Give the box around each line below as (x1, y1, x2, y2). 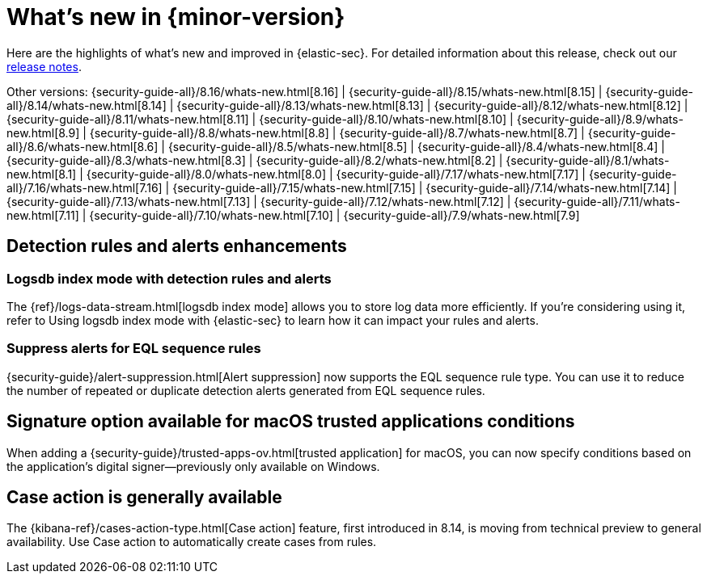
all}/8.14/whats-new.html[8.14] (6, 98, 167, 112)
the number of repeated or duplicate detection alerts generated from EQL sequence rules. (6, 383, 485, 397)
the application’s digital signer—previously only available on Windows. (6, 459, 380, 473)
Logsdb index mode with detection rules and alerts (6, 270, 332, 287)
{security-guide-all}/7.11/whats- (514, 194, 680, 208)
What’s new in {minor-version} (6, 3, 345, 31)
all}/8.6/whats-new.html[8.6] (6, 139, 159, 153)
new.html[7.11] (6, 208, 79, 222)
